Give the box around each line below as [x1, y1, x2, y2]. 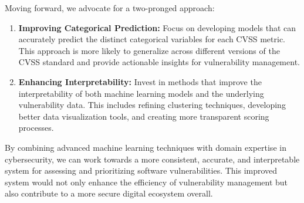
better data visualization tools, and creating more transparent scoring [18, 110, 269, 122]
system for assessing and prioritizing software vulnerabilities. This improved [5, 164, 278, 177]
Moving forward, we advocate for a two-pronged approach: [5, 2, 215, 13]
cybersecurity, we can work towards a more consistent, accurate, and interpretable [5, 153, 300, 165]
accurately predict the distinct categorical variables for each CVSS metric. [18, 33, 285, 45]
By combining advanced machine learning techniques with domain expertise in [5, 141, 286, 153]
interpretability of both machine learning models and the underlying [18, 87, 264, 99]
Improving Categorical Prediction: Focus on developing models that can [18, 21, 296, 33]
